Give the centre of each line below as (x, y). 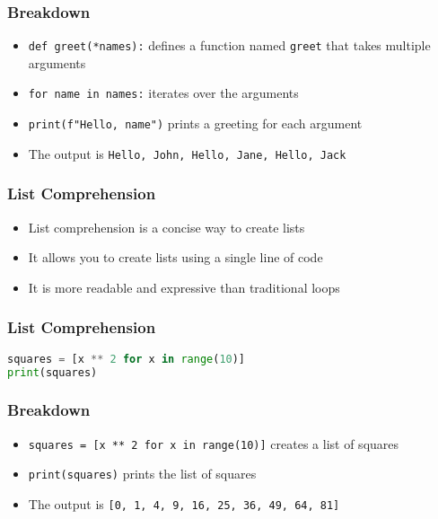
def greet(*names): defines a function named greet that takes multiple (229, 45)
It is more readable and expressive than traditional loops (184, 287)
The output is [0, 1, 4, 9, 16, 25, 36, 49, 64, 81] (184, 503)
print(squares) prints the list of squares (142, 474)
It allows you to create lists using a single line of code (175, 257)
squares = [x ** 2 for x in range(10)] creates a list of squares (214, 443)
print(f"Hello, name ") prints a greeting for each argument (195, 123)
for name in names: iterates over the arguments (163, 93)
